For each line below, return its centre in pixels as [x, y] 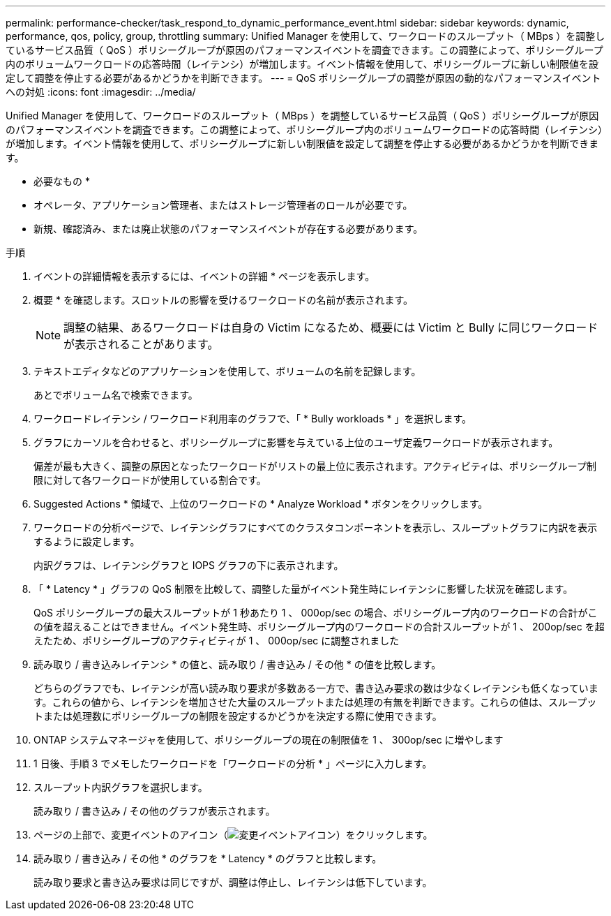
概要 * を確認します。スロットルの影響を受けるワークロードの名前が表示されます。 [224, 300]
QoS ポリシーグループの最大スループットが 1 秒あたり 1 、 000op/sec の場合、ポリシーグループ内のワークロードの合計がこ [316, 613]
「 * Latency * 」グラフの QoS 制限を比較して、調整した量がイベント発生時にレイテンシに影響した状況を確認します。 [303, 589]
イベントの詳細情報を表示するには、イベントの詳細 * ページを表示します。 [204, 276]
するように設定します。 [87, 541]
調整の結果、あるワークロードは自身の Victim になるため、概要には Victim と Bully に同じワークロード [331, 327]
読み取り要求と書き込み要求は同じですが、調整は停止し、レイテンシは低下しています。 [233, 882]
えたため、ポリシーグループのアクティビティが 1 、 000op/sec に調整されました [217, 641]
